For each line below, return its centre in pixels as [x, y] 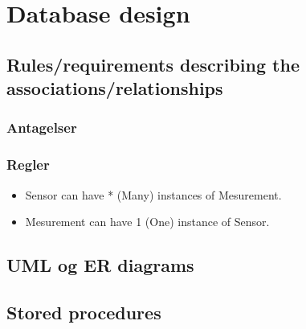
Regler [28, 164]
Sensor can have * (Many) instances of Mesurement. [153, 194]
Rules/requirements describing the [153, 64]
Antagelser [42, 127]
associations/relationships [115, 88]
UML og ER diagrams [100, 265]
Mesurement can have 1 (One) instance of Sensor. [147, 222]
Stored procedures [84, 312]
